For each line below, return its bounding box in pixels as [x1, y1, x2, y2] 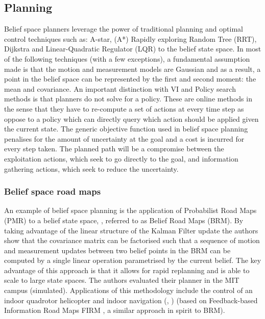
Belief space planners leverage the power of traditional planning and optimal [4, 23, 243, 34]
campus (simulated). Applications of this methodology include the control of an [4, 285, 253, 296]
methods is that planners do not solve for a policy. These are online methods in [4, 93, 252, 104]
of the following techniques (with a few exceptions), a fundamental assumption [4, 53, 250, 64]
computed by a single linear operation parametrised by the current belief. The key [4, 255, 261, 265]
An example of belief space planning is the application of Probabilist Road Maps [4, 205, 257, 216]
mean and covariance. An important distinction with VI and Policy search [4, 83, 236, 94]
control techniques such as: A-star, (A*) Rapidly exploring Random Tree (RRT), [4, 33, 257, 44]
